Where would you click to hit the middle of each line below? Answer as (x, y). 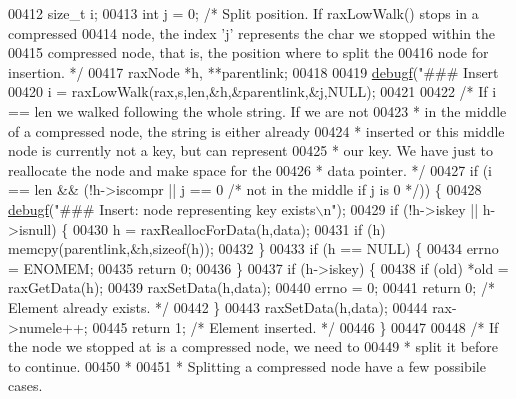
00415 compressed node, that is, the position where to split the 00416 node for (248, 52)
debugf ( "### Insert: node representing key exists (162, 208)
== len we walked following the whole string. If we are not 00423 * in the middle (257, 110)
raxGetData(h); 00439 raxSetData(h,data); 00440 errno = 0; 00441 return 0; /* (251, 287)
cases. (25, 385)
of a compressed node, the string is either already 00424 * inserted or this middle (256, 130)
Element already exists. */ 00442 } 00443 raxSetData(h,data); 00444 (218, 306)
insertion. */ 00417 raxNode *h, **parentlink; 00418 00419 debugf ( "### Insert (253, 71)
